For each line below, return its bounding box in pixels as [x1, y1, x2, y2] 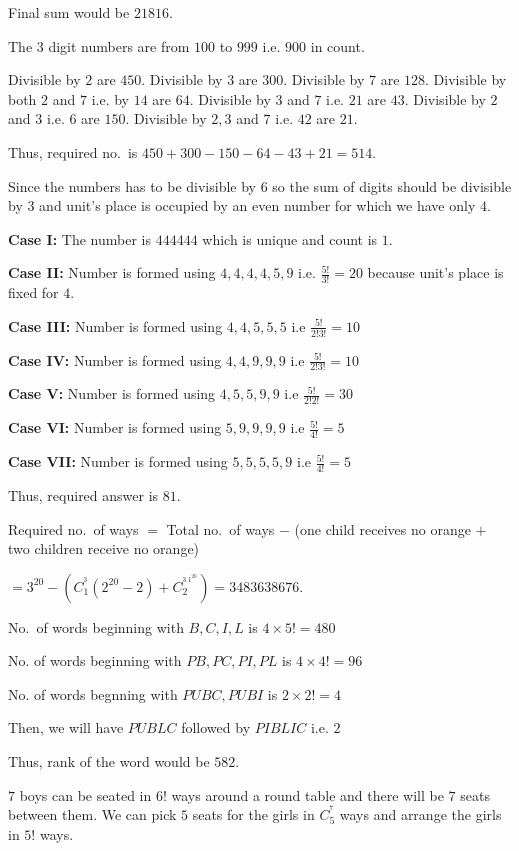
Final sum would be [8, 2, 130, 22]
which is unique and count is [202, 228, 378, 249]
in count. [310, 35, 365, 56]
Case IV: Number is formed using [8, 349, 222, 370]
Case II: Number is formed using [8, 262, 216, 283]
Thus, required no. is [8, 141, 138, 162]
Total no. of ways [166, 518, 275, 539]
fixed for [8, 282, 59, 303]
